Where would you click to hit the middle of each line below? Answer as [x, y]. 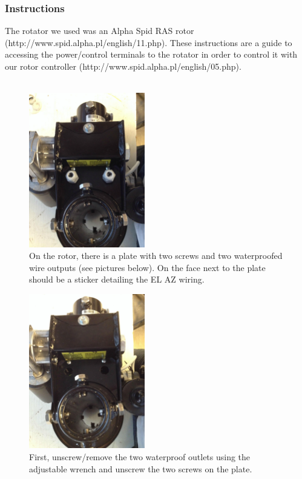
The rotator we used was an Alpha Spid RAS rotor [100, 31]
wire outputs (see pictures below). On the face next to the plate [147, 267]
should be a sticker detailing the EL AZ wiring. [117, 279]
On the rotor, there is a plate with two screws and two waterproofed [156, 256]
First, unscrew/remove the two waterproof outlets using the [140, 456]
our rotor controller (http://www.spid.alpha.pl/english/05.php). [123, 66]
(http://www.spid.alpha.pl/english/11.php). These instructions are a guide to [149, 42]
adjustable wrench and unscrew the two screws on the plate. [141, 468]
